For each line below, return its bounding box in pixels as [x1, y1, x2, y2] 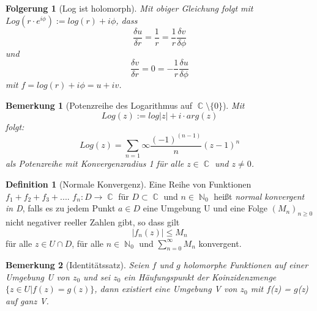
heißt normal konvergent [214, 189, 305, 202]
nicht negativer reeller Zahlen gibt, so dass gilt [6, 215, 180, 228]
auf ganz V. [6, 295, 49, 307]
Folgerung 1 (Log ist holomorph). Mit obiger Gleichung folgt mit [6, 2, 253, 14]
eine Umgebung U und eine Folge [143, 202, 267, 214]
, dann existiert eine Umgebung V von [94, 282, 237, 295]
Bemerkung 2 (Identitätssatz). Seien [6, 258, 149, 271]
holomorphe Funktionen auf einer [183, 258, 308, 271]
